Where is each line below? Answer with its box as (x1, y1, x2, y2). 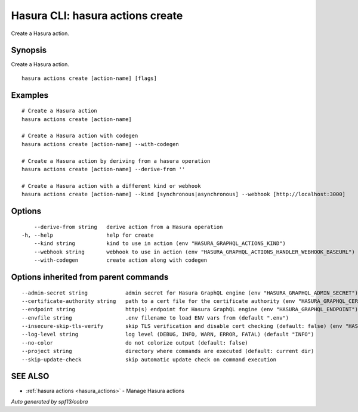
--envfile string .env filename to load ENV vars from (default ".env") (21, 314, 289, 321)
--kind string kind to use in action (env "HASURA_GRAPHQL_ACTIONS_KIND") (33, 240, 286, 247)
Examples (11, 90, 49, 100)
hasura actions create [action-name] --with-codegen (21, 141, 179, 147)
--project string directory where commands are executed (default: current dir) (21, 348, 314, 355)
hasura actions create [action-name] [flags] (21, 75, 158, 82)
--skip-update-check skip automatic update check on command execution (21, 356, 277, 363)
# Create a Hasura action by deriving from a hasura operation (21, 157, 211, 164)
